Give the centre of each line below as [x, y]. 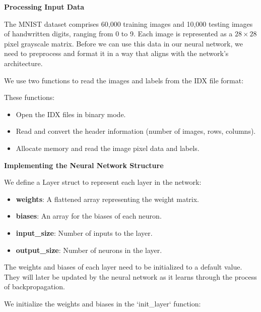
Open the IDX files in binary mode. [71, 114]
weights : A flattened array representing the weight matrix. [107, 199]
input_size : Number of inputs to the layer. [84, 232]
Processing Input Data [44, 7]
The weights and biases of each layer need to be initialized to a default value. [123, 267]
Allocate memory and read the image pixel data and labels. [108, 148]
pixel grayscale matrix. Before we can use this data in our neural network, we [123, 43]
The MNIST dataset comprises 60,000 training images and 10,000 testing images [128, 23]
